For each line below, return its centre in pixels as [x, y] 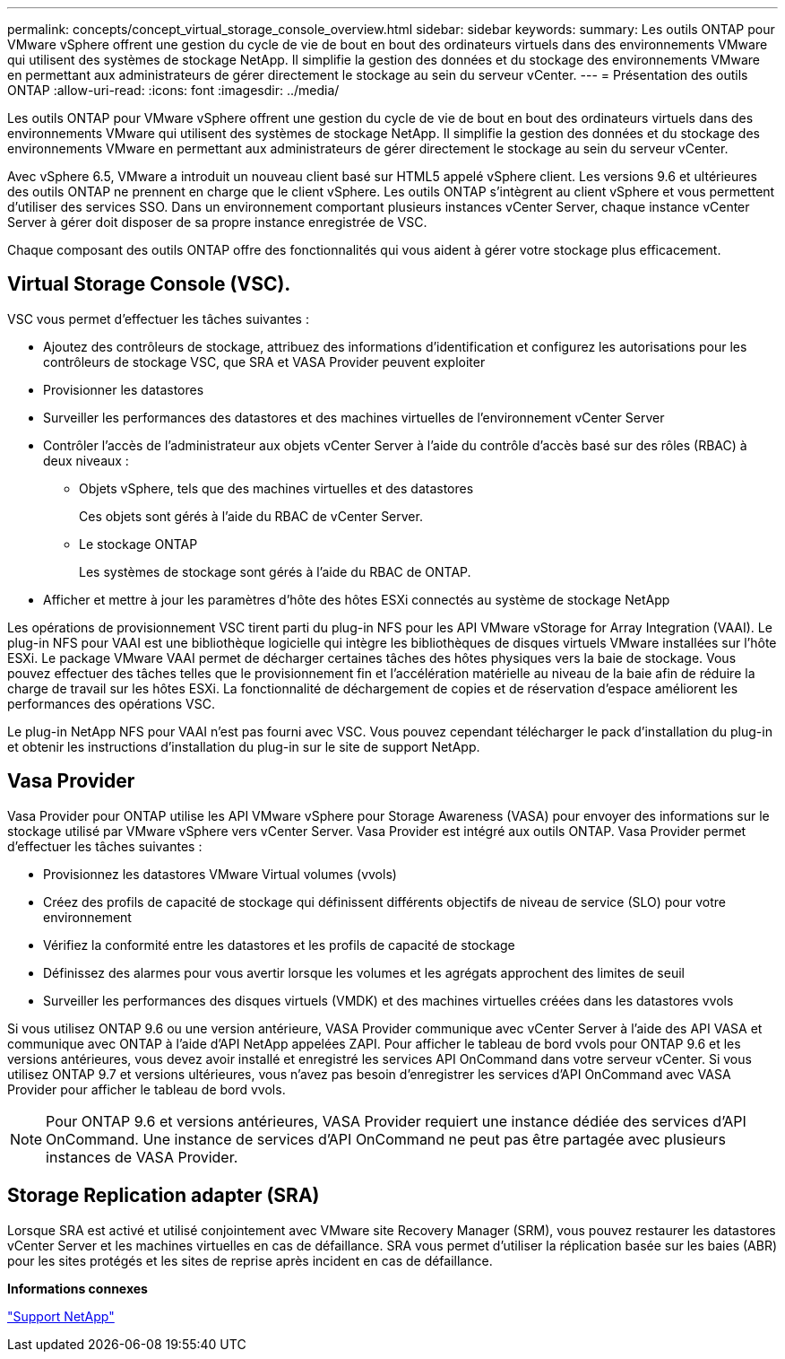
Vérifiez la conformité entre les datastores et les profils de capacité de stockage [279, 945]
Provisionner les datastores [124, 389]
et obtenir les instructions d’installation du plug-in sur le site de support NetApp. [244, 746]
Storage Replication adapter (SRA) [164, 1196]
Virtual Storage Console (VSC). [149, 284]
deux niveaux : [86, 460]
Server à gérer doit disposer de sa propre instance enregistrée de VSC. [217, 222]
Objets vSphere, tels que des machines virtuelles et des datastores [276, 488]
